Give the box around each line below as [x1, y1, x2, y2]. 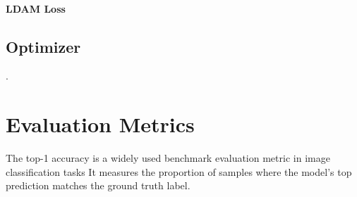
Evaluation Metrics [6, 110, 195, 139]
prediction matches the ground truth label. [6, 178, 190, 193]
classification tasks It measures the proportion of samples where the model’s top [6, 164, 352, 179]
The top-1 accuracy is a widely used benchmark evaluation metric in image [6, 151, 330, 165]
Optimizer [6, 35, 81, 57]
